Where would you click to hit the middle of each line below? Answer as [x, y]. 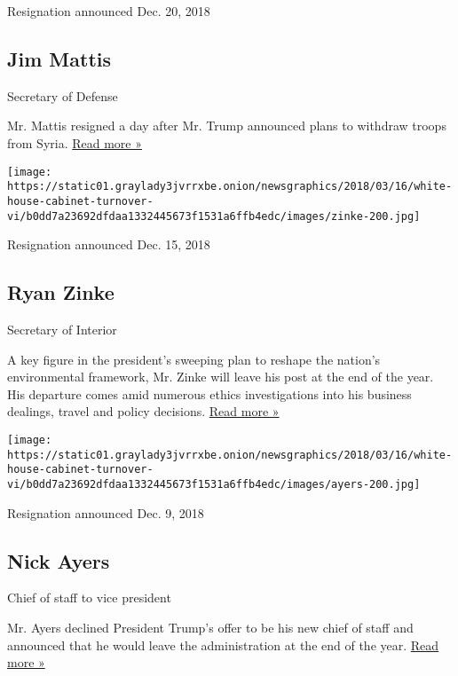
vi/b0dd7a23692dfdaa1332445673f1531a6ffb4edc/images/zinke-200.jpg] [214, 216]
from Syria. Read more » [75, 142]
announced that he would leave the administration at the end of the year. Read [223, 645]
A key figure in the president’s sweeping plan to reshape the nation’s [194, 359]
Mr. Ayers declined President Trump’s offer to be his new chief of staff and [210, 627]
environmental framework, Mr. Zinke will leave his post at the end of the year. [221, 377]
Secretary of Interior [62, 329]
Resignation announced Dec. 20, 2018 [109, 11]
